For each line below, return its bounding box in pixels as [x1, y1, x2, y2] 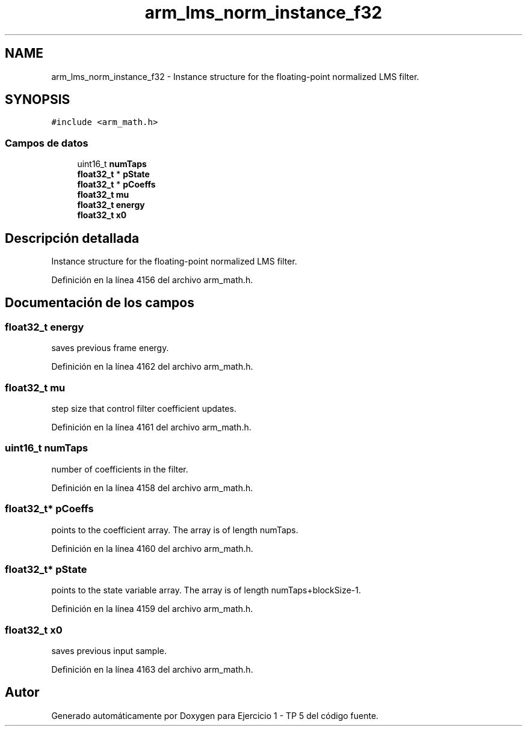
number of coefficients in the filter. [51, 463, 188, 474]
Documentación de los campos [5, 295, 194, 311]
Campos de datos [5, 136, 88, 149]
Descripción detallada [5, 230, 140, 246]
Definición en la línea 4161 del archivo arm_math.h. [51, 422, 251, 432]
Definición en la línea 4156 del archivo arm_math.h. [51, 275, 253, 286]
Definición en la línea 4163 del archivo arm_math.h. [51, 664, 253, 674]
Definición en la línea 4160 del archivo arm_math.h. [51, 543, 253, 554]
